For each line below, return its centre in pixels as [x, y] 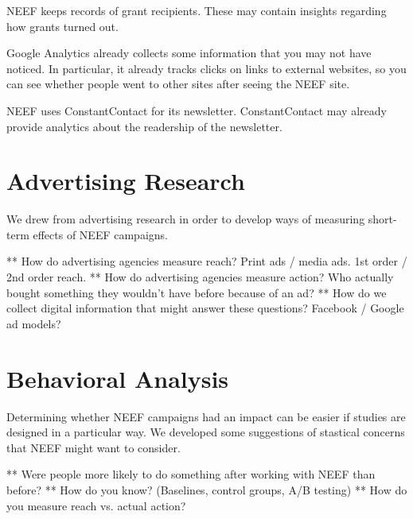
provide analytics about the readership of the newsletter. [144, 126]
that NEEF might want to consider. [94, 447]
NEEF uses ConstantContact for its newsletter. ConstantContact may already [197, 110]
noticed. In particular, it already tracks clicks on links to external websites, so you [206, 68]
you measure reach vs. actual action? [96, 505]
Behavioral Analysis [118, 378]
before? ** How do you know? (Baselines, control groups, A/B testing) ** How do [207, 489]
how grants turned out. [62, 26]
